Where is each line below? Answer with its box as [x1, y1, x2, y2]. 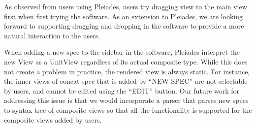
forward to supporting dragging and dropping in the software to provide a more [4, 21, 244, 31]
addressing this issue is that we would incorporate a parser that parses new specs [4, 95, 249, 105]
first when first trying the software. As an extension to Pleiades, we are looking [4, 11, 243, 21]
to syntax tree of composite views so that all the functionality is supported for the [4, 104, 252, 115]
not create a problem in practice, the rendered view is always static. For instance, [4, 66, 250, 76]
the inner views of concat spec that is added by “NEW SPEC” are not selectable [4, 76, 248, 86]
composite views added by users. [4, 114, 102, 125]
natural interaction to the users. [4, 30, 100, 40]
